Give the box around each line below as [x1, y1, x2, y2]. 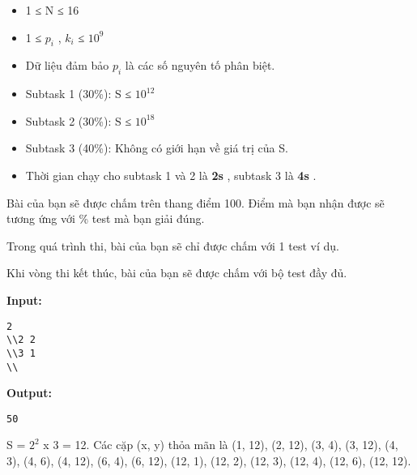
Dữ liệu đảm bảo [25, 57, 109, 74]
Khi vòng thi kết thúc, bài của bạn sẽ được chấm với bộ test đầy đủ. [6, 264, 347, 281]
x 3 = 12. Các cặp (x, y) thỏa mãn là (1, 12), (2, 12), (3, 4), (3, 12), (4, [43, 436, 398, 453]
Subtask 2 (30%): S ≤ [25, 112, 132, 129]
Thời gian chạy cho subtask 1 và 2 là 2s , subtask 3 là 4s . [25, 166, 317, 183]
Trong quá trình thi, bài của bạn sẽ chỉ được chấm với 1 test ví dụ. [6, 237, 339, 254]
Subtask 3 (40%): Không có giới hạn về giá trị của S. [25, 139, 288, 156]
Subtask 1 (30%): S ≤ [25, 85, 132, 102]
